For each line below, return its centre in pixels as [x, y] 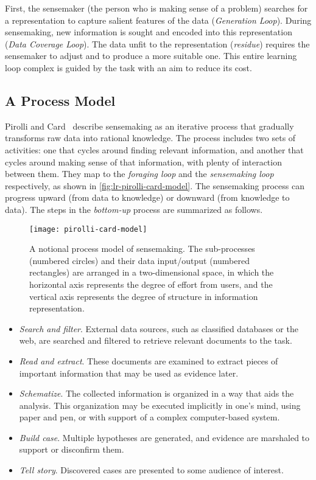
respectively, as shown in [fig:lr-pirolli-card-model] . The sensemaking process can [155, 185]
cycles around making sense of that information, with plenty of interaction [143, 162]
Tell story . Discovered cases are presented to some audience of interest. [151, 470]
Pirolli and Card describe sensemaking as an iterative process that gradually [149, 126]
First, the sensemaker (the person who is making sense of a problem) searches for [156, 8]
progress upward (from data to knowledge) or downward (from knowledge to [147, 197]
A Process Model [60, 100]
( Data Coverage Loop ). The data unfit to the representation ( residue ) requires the [157, 43]
